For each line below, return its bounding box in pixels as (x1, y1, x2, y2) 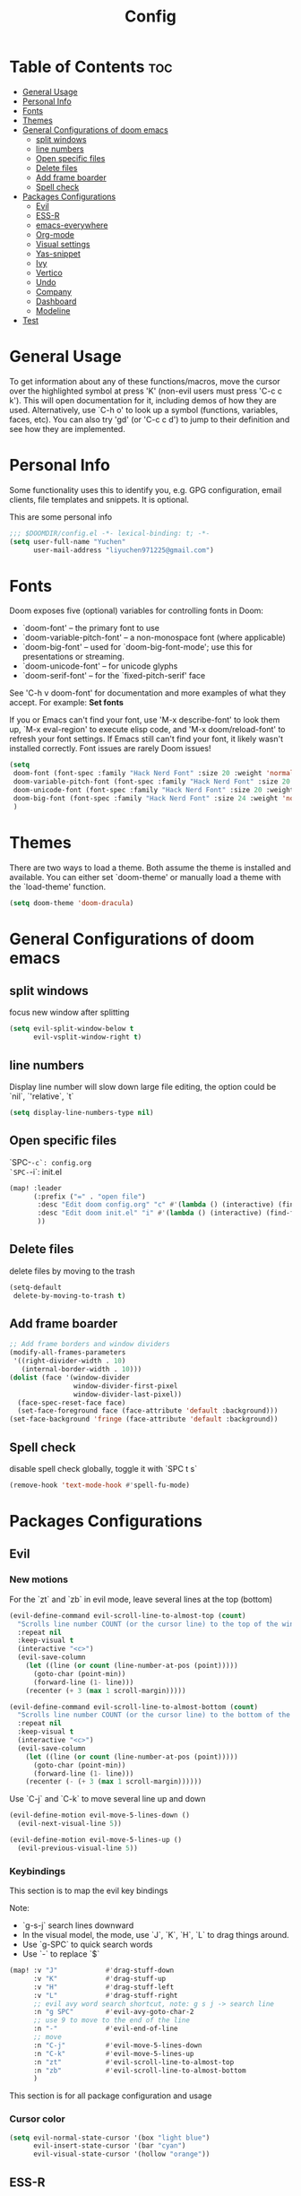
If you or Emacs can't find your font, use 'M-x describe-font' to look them (9, 714, 280, 725)
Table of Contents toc (9, 56, 173, 77)
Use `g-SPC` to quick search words (21, 1939, 153, 1950)
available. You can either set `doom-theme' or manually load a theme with (9, 871, 282, 882)
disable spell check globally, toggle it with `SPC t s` (9, 1464, 198, 1474)
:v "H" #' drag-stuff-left (32, 1983, 175, 1992)
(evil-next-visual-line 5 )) (17, 1820, 123, 1829)
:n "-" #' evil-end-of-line (32, 2024, 178, 2034)
